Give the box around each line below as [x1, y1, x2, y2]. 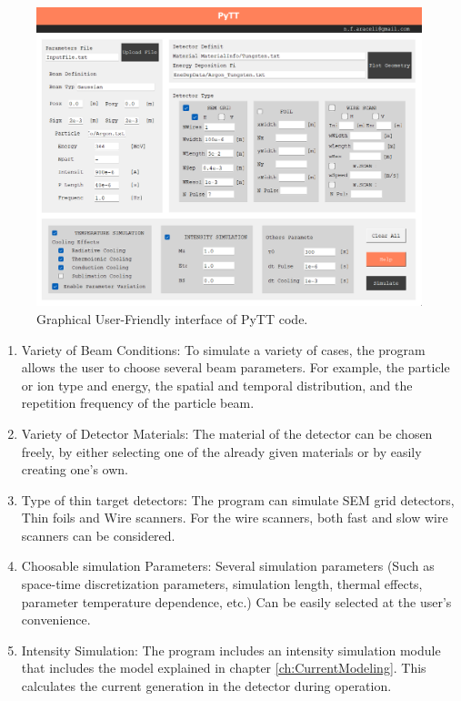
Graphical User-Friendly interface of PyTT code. [36, 309, 308, 328]
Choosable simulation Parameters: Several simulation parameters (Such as [21, 556, 435, 575]
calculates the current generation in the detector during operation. [21, 676, 392, 696]
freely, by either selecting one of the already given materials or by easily [21, 442, 422, 461]
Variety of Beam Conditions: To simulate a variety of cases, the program [21, 340, 426, 359]
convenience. [21, 610, 91, 629]
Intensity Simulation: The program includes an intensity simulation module [21, 640, 441, 659]
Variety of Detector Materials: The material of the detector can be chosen [21, 423, 433, 442]
